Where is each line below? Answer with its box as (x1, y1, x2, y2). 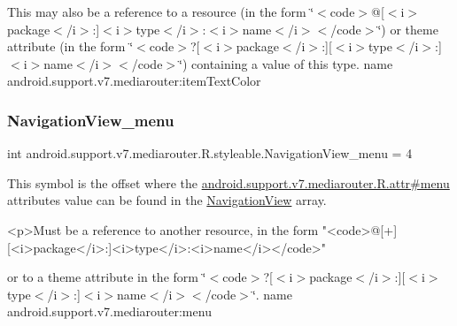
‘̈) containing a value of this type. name (179, 54, 393, 72)
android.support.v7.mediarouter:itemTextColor (7, 72, 261, 90)
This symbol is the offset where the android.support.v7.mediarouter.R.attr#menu (7, 173, 450, 192)
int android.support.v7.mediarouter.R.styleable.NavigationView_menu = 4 (7, 144, 413, 163)
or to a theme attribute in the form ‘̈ (7, 268, 206, 286)
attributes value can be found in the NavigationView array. (7, 191, 327, 209)
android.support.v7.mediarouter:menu (7, 302, 212, 321)
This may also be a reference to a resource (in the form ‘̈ (7, 3, 314, 20)
